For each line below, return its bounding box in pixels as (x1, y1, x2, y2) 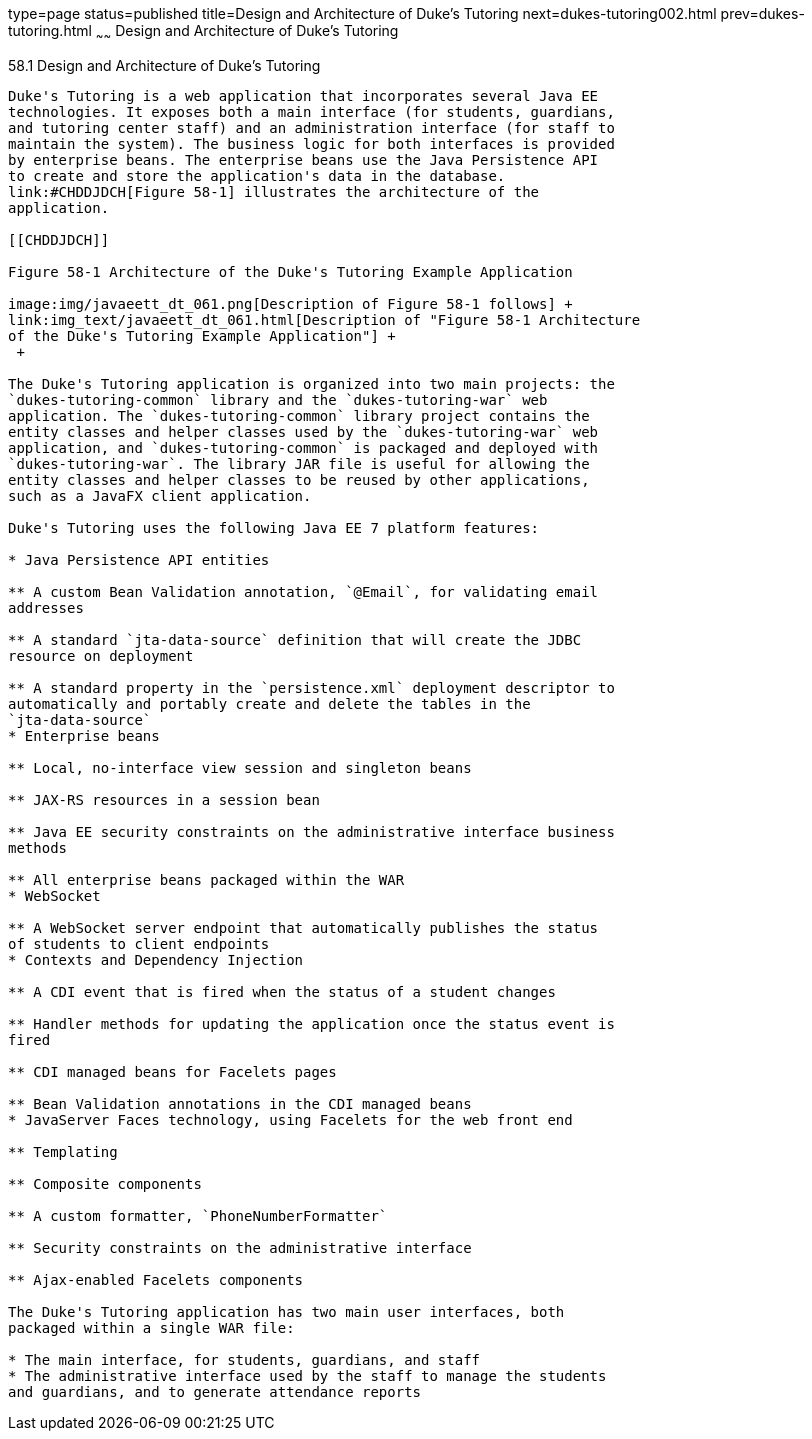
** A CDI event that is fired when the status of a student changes (8, 983, 556, 1000)
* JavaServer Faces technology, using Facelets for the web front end (8, 1111, 573, 1128)
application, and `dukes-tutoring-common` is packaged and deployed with (8, 439, 599, 456)
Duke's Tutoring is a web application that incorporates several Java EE (8, 87, 599, 104)
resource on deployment (8, 647, 194, 664)
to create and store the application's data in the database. (8, 167, 506, 184)
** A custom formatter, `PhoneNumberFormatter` (8, 1207, 388, 1224)
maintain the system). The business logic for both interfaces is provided (8, 135, 615, 152)
